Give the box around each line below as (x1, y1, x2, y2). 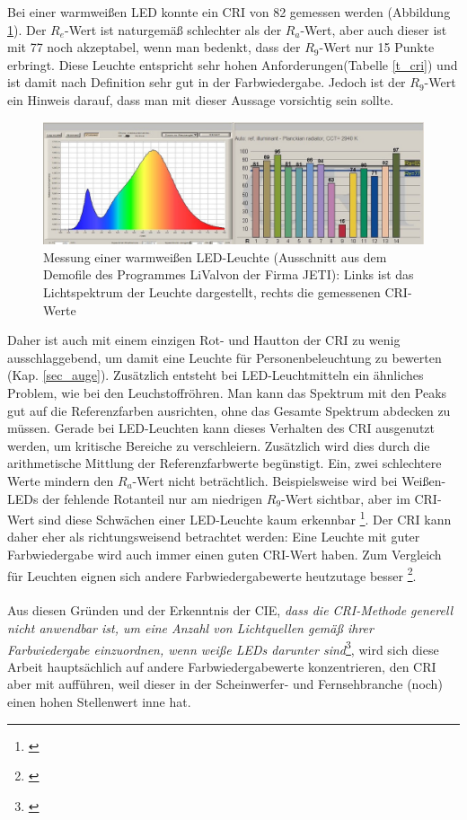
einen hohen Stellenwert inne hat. (7, 692, 191, 711)
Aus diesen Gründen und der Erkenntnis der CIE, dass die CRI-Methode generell (7, 601, 454, 620)
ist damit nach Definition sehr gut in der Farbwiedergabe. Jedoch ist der (7, 73, 406, 92)
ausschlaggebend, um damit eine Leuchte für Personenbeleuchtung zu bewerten (7, 348, 442, 366)
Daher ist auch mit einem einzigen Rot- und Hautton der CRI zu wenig (7, 331, 401, 349)
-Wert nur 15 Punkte (319, 38, 435, 57)
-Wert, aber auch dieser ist (300, 20, 447, 39)
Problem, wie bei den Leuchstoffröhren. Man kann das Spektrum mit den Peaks (7, 383, 447, 401)
